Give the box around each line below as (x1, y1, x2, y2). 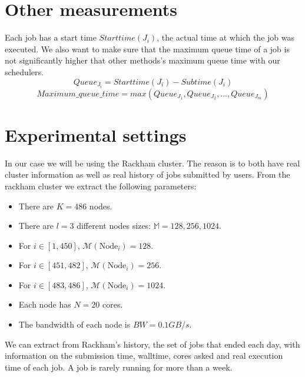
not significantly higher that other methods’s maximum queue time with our (5, 54, 280, 66)
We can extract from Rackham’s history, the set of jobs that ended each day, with (5, 338, 300, 350)
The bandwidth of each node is (18, 318, 131, 331)
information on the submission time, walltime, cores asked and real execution (5, 349, 283, 362)
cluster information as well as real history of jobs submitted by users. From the (5, 168, 290, 181)
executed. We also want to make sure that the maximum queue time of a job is (5, 42, 290, 55)
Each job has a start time (5, 31, 97, 44)
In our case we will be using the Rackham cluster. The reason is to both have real (5, 156, 300, 169)
